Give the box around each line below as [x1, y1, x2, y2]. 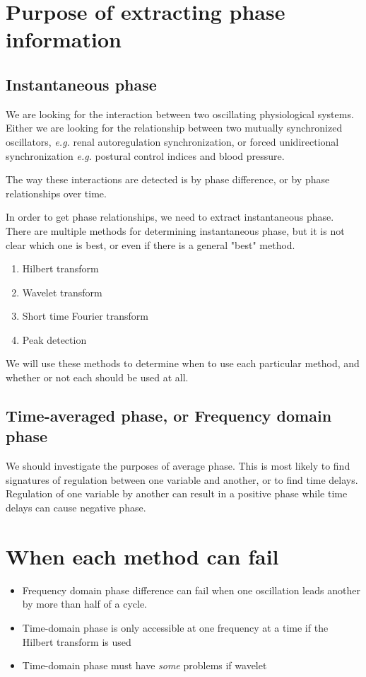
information [6, 25, 122, 54]
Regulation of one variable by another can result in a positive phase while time [6, 486, 348, 501]
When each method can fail [6, 541, 279, 570]
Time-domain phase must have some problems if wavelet [22, 658, 267, 673]
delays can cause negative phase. [6, 500, 146, 515]
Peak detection [22, 332, 87, 347]
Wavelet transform [22, 284, 102, 299]
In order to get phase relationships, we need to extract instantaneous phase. [6, 209, 334, 224]
